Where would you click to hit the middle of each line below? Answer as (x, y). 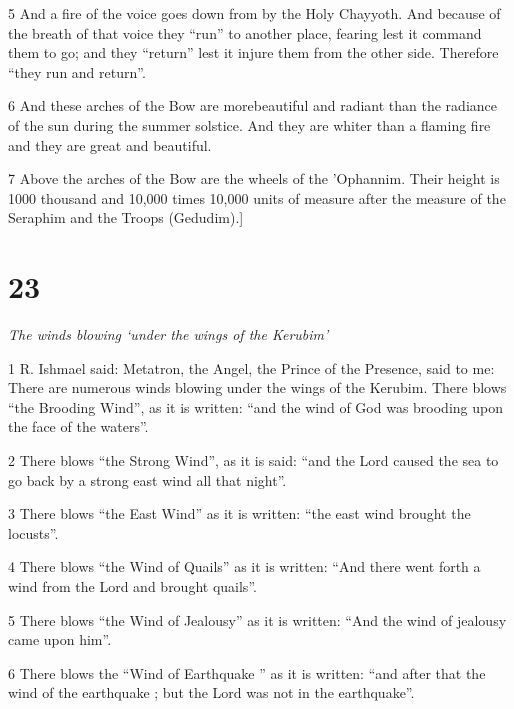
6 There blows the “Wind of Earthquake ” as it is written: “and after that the (247, 672)
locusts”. (33, 532)
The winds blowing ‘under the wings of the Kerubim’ (168, 334)
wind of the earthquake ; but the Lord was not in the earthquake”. (211, 692)
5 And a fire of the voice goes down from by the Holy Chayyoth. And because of (254, 13)
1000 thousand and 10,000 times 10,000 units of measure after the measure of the (257, 197)
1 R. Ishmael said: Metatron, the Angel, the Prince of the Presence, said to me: (251, 367)
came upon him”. (60, 639)
